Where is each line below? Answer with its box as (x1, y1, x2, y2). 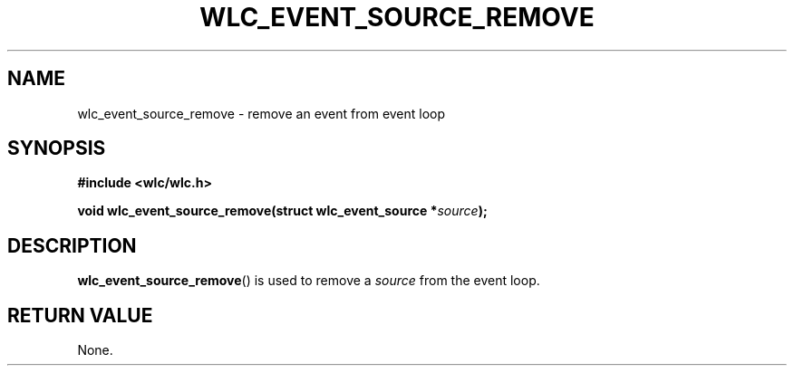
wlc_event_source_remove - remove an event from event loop (77, 105, 446, 121)
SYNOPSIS (7, 137, 106, 160)
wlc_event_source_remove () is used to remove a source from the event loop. (77, 273, 540, 289)
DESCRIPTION (7, 234, 137, 257)
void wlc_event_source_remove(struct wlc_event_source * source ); (77, 203, 488, 219)
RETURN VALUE (7, 303, 153, 327)
